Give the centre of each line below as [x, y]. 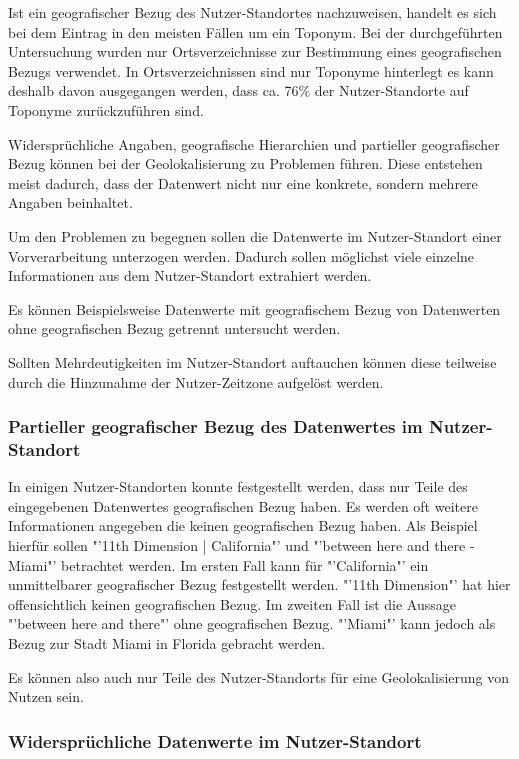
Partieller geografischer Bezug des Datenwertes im [215, 426]
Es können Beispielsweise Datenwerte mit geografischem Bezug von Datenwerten [254, 308]
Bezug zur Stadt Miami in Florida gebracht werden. [167, 642]
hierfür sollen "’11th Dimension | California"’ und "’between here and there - [241, 545]
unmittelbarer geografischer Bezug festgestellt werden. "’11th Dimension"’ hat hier [259, 584]
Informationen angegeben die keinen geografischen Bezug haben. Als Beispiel [243, 525]
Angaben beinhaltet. [70, 202]
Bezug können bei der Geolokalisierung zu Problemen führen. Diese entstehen [245, 163]
